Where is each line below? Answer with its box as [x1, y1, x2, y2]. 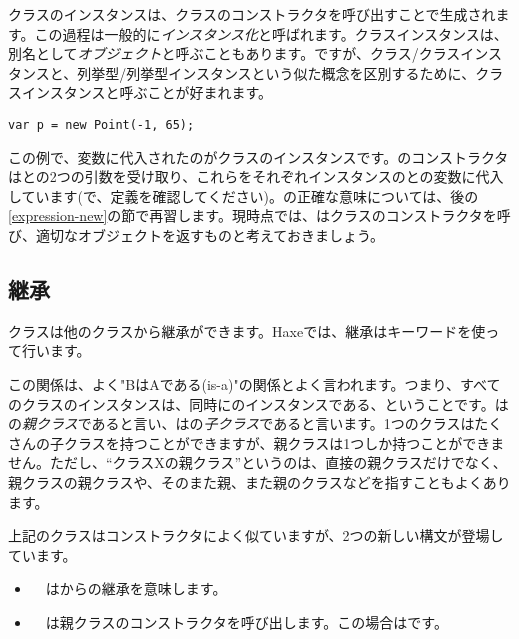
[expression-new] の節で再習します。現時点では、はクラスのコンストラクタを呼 [8, 205, 511, 226]
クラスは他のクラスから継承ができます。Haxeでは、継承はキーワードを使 [8, 320, 486, 341]
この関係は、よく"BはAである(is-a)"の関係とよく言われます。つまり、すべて [8, 373, 501, 394]
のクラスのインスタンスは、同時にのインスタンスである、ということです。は [8, 393, 509, 414]
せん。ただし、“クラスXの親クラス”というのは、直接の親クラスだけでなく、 [8, 452, 507, 473]
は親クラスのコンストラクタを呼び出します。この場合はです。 [45, 611, 448, 632]
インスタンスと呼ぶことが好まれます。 [21, 82, 273, 103]
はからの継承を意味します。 [45, 578, 227, 599]
